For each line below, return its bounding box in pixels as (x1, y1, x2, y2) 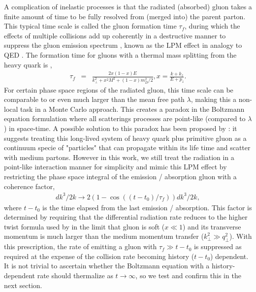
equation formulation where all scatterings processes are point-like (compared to (4, 113, 246, 124)
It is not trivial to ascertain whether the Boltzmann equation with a (4, 260, 210, 271)
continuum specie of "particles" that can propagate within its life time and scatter (4, 142, 251, 153)
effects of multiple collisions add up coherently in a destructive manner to (4, 30, 226, 40)
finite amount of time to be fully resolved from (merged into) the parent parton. (4, 11, 246, 21)
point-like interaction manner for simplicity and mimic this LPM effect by (4, 162, 227, 172)
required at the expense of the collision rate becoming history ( (4, 251, 194, 261)
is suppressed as (193, 241, 242, 252)
